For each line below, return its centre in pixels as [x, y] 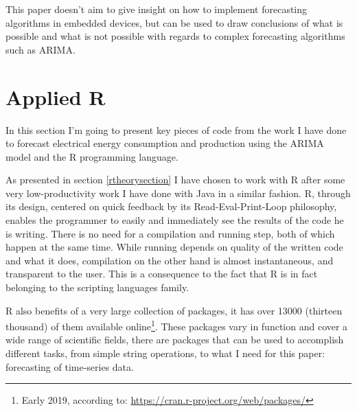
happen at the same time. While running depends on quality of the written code [174, 247]
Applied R [56, 96]
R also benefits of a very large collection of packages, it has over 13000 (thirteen [174, 310]
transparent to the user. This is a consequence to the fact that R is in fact [162, 274]
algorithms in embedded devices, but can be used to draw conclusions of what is [174, 22]
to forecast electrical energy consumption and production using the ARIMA [165, 143]
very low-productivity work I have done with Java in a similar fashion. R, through [178, 193]
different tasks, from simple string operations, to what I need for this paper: [165, 353]
